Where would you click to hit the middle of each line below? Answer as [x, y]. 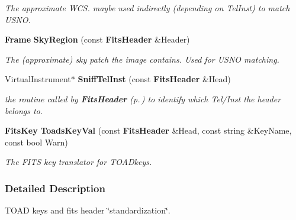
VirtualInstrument [38, 79]
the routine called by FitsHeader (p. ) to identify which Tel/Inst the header [143, 98]
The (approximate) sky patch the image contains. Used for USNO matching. [142, 59]
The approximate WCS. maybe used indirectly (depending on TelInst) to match [147, 8]
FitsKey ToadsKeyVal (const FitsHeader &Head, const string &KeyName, [148, 130]
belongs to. [24, 110]
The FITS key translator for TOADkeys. [78, 162]
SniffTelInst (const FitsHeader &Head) [154, 79]
